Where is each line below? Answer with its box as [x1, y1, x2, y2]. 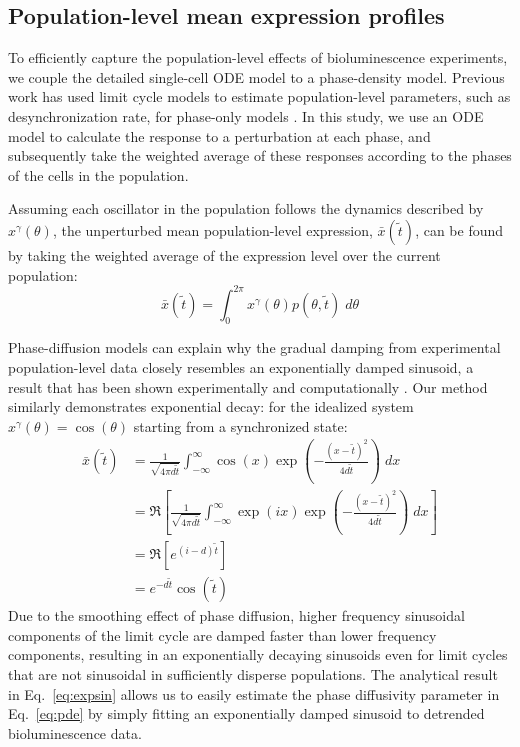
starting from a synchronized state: [133, 415, 348, 436]
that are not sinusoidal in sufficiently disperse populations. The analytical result [8, 663, 498, 684]
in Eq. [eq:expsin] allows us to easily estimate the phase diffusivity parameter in [8, 683, 500, 704]
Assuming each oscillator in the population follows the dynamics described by [8, 198, 484, 219]
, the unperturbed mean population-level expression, [52, 219, 373, 240]
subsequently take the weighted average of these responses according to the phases [8, 145, 512, 166]
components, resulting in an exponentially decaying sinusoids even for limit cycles [8, 644, 508, 665]
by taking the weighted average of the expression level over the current [8, 244, 441, 265]
